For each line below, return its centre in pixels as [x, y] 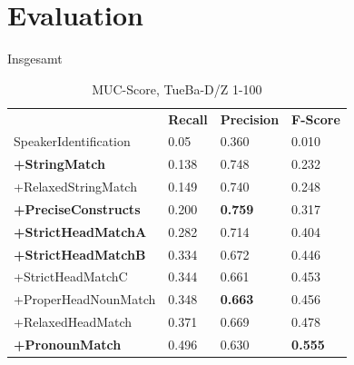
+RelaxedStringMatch [75, 187]
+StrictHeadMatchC [71, 276]
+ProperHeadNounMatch [85, 299]
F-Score [316, 118]
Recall [188, 118]
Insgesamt [35, 59]
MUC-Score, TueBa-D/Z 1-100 [177, 89]
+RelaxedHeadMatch [73, 322]
